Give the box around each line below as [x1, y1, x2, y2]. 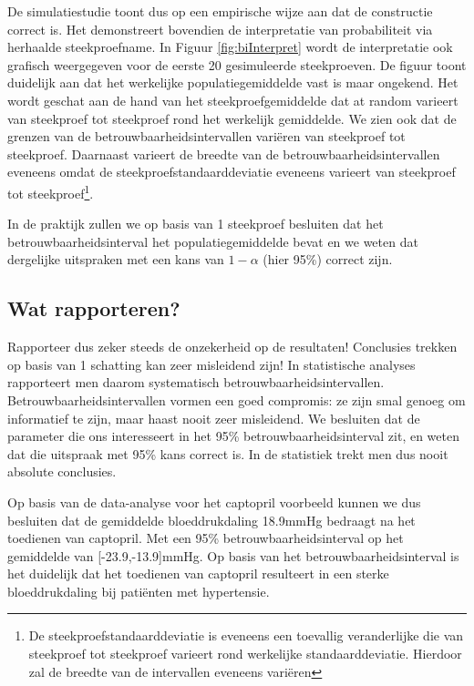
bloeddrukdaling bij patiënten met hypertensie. [7, 581, 270, 600]
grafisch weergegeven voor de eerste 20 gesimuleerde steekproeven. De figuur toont [7, 55, 467, 74]
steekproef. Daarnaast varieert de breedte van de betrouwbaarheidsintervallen [7, 144, 440, 163]
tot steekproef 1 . [7, 180, 94, 202]
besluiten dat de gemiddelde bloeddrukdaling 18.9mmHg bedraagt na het [7, 510, 416, 529]
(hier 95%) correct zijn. [263, 250, 393, 269]
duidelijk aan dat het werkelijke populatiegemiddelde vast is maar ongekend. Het [7, 73, 459, 92]
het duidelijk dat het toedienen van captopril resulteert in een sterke [7, 564, 389, 583]
